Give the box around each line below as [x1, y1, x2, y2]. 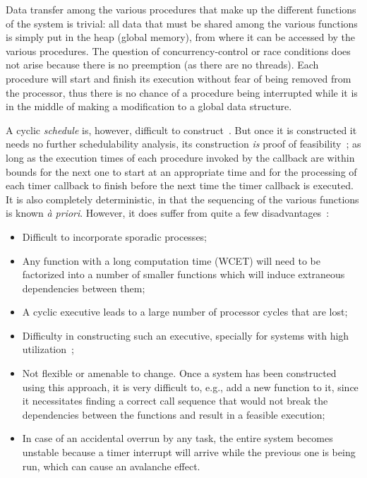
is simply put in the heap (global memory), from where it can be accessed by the [6, 30, 356, 44]
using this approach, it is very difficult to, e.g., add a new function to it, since [22, 379, 359, 394]
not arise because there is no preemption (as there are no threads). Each [6, 57, 319, 72]
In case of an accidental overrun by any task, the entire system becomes [22, 431, 333, 446]
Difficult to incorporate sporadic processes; [22, 229, 207, 244]
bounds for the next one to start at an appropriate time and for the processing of [6, 164, 357, 179]
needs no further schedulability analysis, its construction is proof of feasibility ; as [6, 136, 361, 151]
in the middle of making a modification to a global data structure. [6, 99, 292, 114]
